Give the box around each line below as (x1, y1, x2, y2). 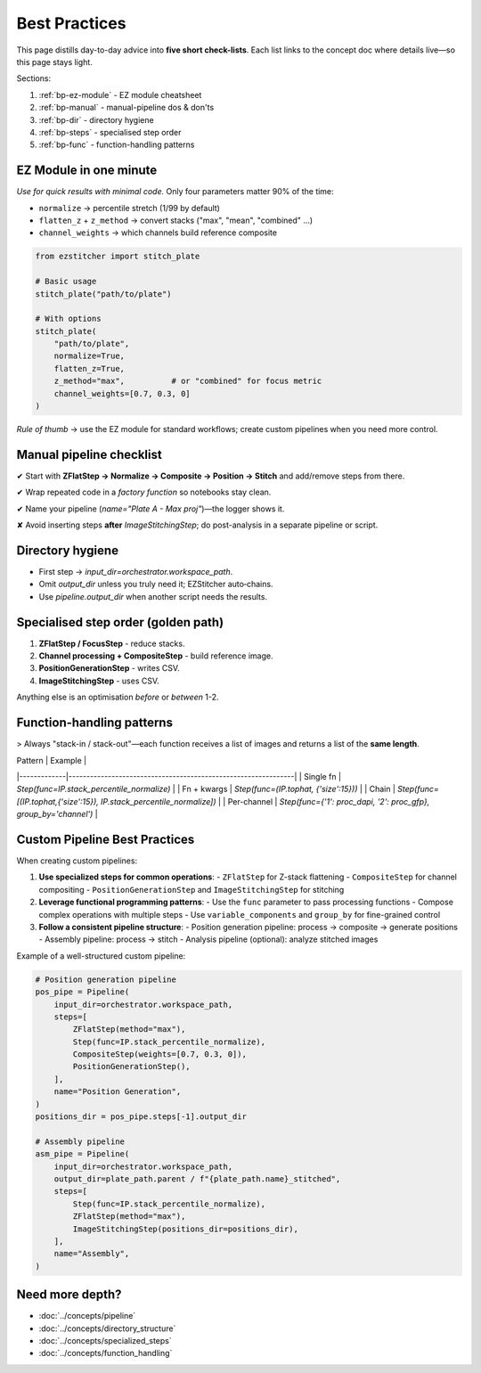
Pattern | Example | (16, 755, 87, 765)
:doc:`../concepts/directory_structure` (38, 1323, 176, 1334)
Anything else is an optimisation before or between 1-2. (16, 691, 219, 703)
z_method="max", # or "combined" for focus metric (53, 376, 322, 387)
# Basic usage (35, 276, 97, 287)
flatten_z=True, (53, 364, 125, 373)
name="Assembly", (53, 1248, 130, 1259)
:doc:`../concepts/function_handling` (38, 1348, 173, 1359)
